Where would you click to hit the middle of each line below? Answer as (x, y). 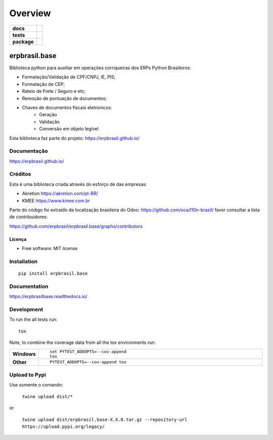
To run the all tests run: (33, 320)
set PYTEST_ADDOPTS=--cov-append (88, 351)
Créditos (20, 174)
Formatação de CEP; (43, 84)
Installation (24, 261)
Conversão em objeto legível (69, 129)
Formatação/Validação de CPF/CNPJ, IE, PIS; (69, 77)
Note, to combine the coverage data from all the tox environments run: (83, 343)
